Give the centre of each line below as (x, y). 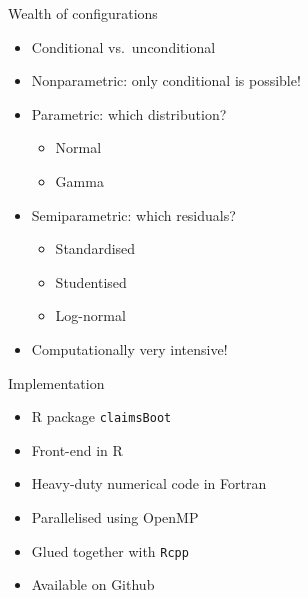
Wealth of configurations (83, 13)
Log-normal (90, 315)
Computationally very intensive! (129, 348)
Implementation (56, 382)
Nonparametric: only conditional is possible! (166, 80)
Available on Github (93, 584)
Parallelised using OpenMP (115, 516)
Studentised (91, 281)
